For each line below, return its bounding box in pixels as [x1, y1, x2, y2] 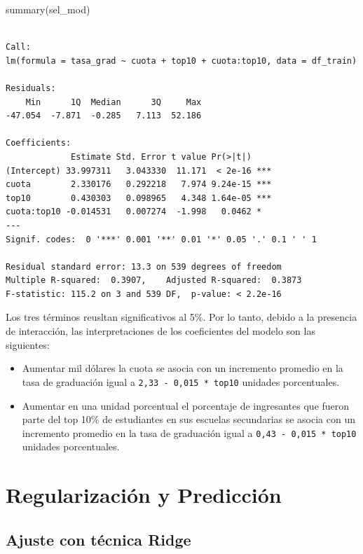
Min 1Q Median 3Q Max [25, 97, 202, 107]
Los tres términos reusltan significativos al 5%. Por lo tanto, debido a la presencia [6, 310, 357, 324]
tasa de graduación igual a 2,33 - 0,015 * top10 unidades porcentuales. [22, 374, 340, 389]
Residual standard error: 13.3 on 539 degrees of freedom [6, 261, 282, 272]
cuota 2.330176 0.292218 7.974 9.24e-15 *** [6, 179, 272, 190]
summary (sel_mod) [6, 2, 90, 16]
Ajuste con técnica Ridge [6, 528, 191, 550]
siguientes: [6, 337, 50, 352]
